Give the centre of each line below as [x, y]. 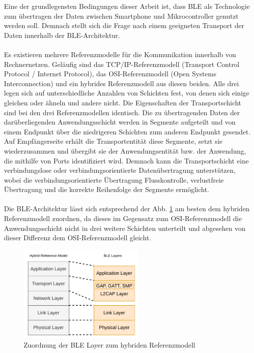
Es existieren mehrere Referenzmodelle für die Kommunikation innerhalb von [120, 54]
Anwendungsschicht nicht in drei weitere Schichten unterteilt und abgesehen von [125, 228]
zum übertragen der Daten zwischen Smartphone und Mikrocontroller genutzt [121, 16]
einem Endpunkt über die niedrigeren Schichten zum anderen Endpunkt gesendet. [127, 131]
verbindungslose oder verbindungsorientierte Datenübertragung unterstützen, [120, 170]
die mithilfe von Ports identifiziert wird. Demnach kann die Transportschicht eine [127, 160]
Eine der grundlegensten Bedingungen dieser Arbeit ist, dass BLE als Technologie [127, 6]
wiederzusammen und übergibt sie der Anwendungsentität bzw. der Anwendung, [125, 150]
